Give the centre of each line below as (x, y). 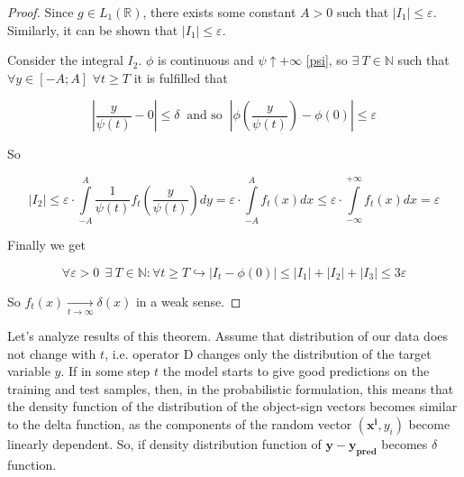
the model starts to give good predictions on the (296, 371)
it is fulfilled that (181, 77)
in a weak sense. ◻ (188, 301)
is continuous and (205, 60)
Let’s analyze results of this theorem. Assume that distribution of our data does (228, 336)
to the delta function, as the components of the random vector (180, 423)
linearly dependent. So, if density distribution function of (164, 443)
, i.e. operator (142, 353)
